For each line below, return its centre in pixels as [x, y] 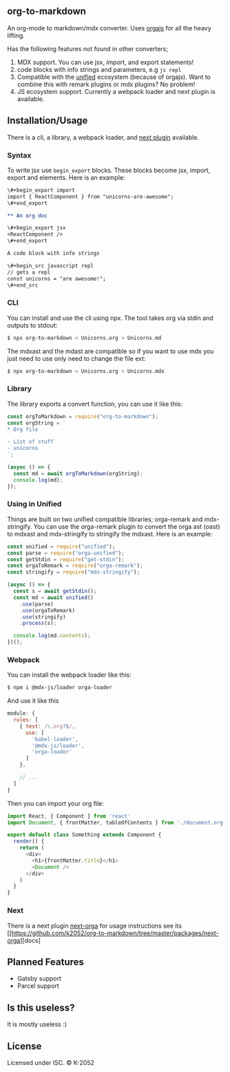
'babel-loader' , [55, 739]
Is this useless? [41, 1007]
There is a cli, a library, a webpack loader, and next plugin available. [103, 137]
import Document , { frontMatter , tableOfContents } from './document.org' [117, 822]
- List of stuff [30, 442]
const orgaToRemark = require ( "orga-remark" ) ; [75, 566]
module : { [21, 714]
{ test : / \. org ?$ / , [48, 726]
